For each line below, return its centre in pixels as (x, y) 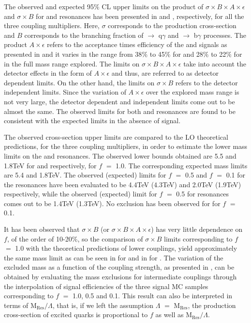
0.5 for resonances (203, 194)
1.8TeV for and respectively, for (50, 165)
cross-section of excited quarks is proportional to (76, 315)
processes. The (225, 35)
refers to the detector (207, 82)
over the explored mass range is (193, 92)
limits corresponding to (198, 238)
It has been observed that (42, 229)
